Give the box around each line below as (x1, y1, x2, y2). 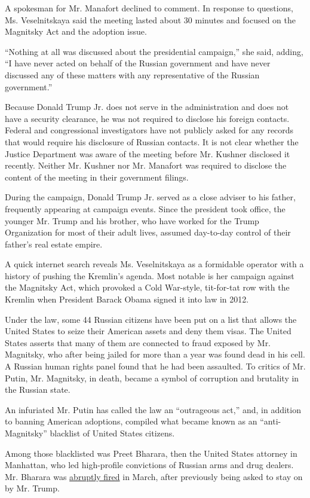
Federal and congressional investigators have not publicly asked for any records (5, 124, 294, 136)
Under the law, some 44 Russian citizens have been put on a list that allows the (5, 313, 297, 325)
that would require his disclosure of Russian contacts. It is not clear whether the (5, 135, 299, 148)
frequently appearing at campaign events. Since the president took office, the (5, 202, 286, 215)
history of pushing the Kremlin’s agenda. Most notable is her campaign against (5, 269, 294, 282)
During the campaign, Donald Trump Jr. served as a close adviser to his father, (5, 191, 296, 203)
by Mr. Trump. (5, 482, 60, 494)
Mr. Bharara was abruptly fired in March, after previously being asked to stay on (5, 470, 303, 482)
